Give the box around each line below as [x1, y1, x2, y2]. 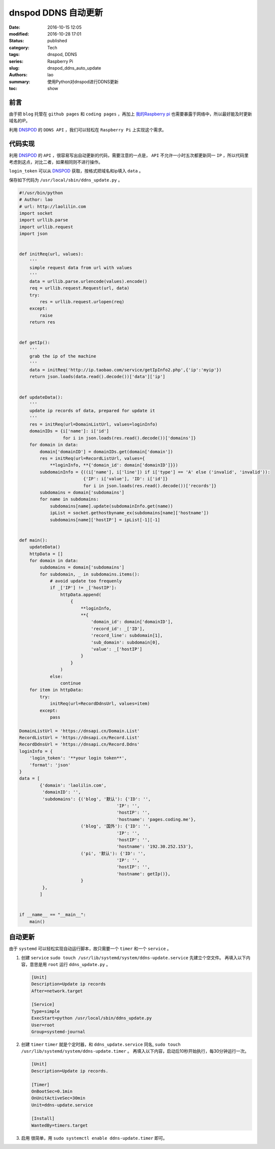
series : [9, 58, 24, 64]
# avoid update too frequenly [50, 578, 122, 584]
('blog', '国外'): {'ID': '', [80, 823, 151, 829]
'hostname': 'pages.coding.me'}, [116, 817, 196, 822]
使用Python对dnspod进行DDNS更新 [47, 78, 119, 85]
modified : [9, 31, 29, 36]
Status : [9, 38, 24, 44]
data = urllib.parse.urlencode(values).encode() [29, 278, 148, 284]
